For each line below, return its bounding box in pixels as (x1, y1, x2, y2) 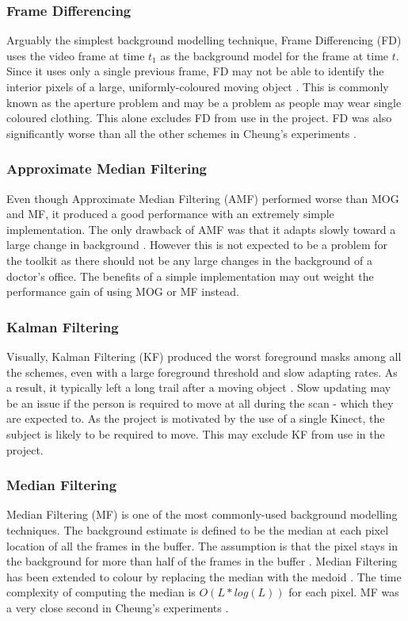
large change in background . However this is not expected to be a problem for (6, 236, 388, 253)
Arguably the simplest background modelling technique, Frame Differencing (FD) (6, 32, 402, 48)
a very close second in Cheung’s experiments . (6, 599, 229, 615)
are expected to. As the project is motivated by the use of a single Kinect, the (6, 410, 385, 427)
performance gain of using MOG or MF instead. (6, 283, 239, 300)
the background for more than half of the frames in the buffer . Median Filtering (6, 553, 398, 569)
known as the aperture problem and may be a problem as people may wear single (6, 94, 402, 110)
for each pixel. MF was (288, 584, 399, 600)
